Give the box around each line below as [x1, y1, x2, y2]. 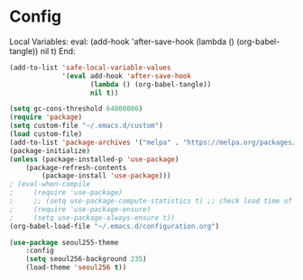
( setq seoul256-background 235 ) [25, 255, 147, 264]
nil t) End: [40, 45, 76, 56]
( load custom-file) [9, 130, 83, 139]
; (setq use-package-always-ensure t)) [9, 213, 176, 222]
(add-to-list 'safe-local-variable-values [9, 63, 171, 72]
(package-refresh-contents [25, 163, 127, 172]
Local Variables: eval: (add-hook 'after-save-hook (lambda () [9, 36, 234, 47]
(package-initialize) [9, 146, 91, 155]
